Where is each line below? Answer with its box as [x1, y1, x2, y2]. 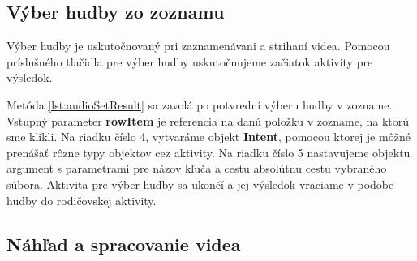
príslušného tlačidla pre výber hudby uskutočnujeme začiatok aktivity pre [6, 53, 373, 70]
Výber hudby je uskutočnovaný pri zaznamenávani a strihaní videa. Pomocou [6, 37, 390, 54]
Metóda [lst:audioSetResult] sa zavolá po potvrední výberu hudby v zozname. [6, 96, 393, 113]
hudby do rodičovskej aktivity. [6, 191, 157, 208]
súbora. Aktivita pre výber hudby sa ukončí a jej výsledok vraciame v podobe [6, 175, 394, 192]
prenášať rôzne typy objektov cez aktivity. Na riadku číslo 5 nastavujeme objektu [6, 143, 411, 160]
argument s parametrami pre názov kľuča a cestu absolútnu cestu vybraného [6, 160, 387, 177]
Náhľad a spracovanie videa [6, 231, 241, 256]
